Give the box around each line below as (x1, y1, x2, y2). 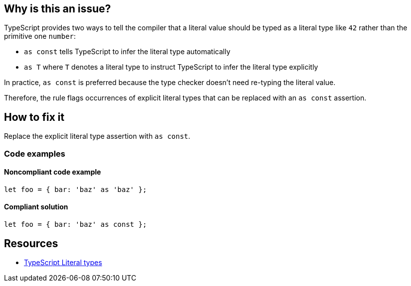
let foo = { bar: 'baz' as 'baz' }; (4, 185, 147, 193)
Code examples (4, 148, 66, 159)
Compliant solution (4, 202, 68, 211)
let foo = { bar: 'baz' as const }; (4, 220, 147, 229)
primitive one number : (4, 32, 76, 41)
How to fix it (4, 110, 65, 123)
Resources (4, 237, 58, 250)
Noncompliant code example (4, 168, 101, 177)
